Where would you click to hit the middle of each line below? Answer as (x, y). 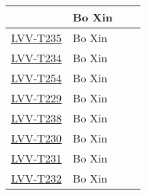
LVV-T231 (37, 158)
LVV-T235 (37, 38)
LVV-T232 (37, 178)
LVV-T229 (37, 98)
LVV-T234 (37, 58)
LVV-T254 (37, 78)
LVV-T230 (37, 138)
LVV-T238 (37, 118)
